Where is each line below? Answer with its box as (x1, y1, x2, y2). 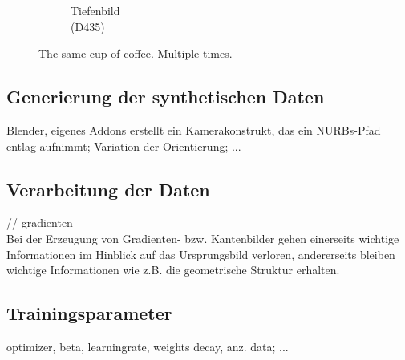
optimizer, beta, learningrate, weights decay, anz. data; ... (6, 338, 289, 354)
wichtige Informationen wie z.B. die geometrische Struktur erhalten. (6, 261, 340, 278)
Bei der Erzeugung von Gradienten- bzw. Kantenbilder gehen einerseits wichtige (6, 229, 399, 246)
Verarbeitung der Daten (6, 176, 210, 201)
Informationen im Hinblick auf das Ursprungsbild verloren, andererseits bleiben (6, 245, 395, 262)
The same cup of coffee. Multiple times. (38, 45, 233, 62)
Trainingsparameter (6, 301, 172, 326)
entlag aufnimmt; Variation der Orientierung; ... (6, 137, 241, 154)
